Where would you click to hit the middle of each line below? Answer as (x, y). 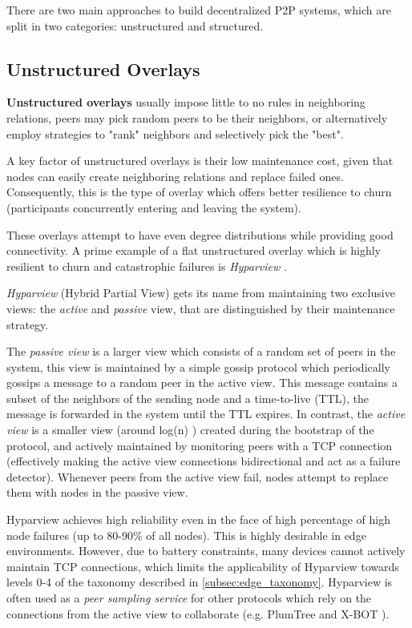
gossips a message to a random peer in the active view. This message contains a (202, 382)
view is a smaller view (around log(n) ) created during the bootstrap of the (190, 430)
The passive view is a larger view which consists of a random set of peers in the (201, 351)
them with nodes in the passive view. (97, 492)
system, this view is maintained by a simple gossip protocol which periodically (198, 366)
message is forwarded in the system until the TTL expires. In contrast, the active (206, 414)
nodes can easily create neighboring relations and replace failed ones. (175, 176)
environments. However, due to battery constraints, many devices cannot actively (206, 551)
